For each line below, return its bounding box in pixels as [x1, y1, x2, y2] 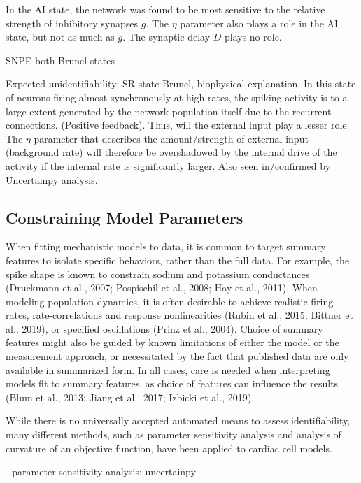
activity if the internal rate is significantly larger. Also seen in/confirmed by [6, 158, 331, 173]
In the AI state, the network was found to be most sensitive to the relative [6, 2, 325, 16]
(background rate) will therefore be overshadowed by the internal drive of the [6, 145, 337, 159]
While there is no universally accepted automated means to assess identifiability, [6, 413, 351, 428]
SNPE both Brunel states [6, 52, 115, 67]
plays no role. [224, 29, 282, 44]
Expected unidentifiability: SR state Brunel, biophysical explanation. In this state [6, 76, 356, 91]
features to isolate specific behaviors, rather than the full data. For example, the [6, 252, 350, 267]
